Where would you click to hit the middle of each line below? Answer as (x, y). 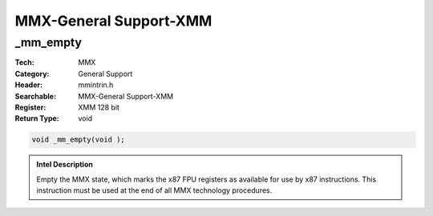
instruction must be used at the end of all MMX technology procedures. (154, 190)
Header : (29, 85)
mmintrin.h (96, 85)
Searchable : (35, 96)
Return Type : (37, 118)
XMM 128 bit (99, 107)
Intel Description (65, 165)
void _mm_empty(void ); (79, 140)
